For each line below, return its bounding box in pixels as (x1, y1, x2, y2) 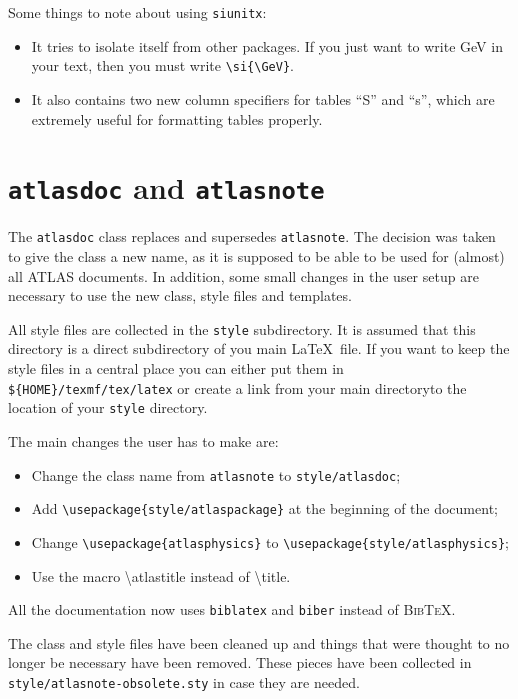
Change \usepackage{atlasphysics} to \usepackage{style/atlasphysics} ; (31, 531, 509, 552)
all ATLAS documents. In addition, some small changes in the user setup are (8, 265, 479, 286)
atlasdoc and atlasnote (8, 167, 325, 208)
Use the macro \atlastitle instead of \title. (31, 565, 291, 586)
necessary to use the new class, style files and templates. (8, 285, 352, 306)
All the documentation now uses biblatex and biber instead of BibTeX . (8, 599, 456, 620)
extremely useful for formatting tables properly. (31, 108, 323, 129)
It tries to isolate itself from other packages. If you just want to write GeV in (31, 35, 503, 56)
